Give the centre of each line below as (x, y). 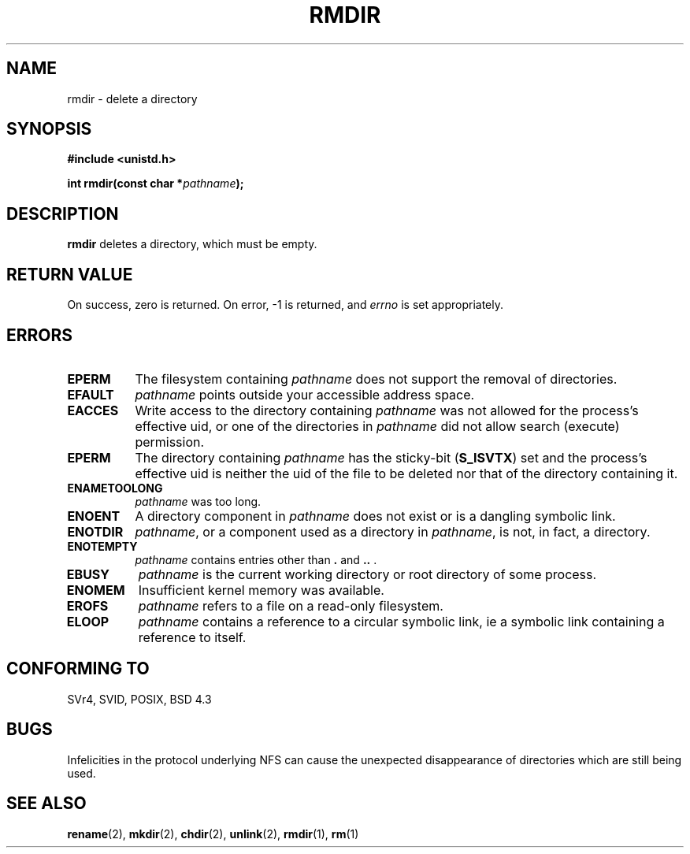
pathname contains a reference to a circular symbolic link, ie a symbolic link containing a (401, 621)
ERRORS (40, 335)
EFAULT (91, 394)
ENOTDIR (95, 531)
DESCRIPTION (63, 213)
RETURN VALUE (70, 274)
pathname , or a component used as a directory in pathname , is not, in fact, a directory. (393, 531)
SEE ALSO (46, 804)
